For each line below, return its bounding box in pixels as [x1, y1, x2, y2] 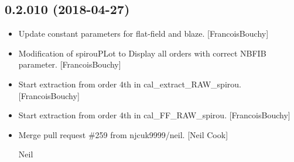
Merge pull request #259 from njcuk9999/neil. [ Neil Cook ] [18, 128, 228, 140]
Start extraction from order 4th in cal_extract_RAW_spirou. [18, 78, 241, 90]
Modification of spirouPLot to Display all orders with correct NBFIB [18, 47, 266, 59]
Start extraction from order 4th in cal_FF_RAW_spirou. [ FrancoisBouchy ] [18, 109, 290, 121]
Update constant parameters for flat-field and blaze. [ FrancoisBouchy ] [18, 27, 269, 40]
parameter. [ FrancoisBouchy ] [18, 58, 121, 71]
